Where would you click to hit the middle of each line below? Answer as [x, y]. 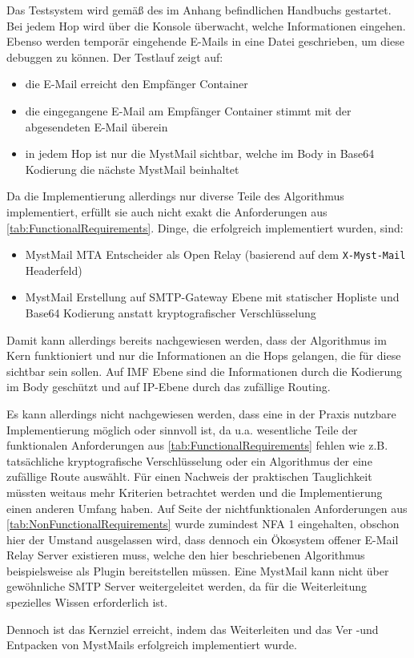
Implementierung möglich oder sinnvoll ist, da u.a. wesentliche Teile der [182, 429]
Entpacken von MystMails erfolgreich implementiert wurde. [152, 645]
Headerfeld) [54, 270]
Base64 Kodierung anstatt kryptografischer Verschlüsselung [171, 312]
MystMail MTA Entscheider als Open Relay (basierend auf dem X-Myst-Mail [215, 254]
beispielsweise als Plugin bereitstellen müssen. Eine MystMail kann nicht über [198, 570]
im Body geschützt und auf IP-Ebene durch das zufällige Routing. [169, 387]
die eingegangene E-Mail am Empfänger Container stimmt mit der [188, 110]
